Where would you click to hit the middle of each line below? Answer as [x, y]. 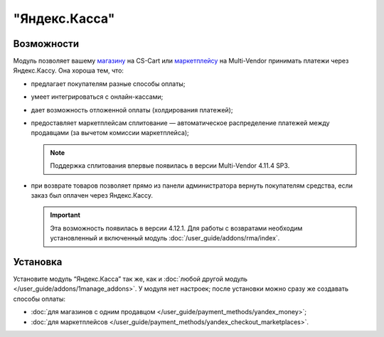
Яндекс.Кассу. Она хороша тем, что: [69, 70]
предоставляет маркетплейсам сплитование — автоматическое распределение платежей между [180, 123]
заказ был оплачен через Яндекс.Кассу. [92, 195]
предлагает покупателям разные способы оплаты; [108, 84]
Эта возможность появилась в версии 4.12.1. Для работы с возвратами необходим [176, 228]
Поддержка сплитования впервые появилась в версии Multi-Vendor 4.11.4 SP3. [170, 166]
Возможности [46, 44]
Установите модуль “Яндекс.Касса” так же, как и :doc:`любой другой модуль [130, 279]
